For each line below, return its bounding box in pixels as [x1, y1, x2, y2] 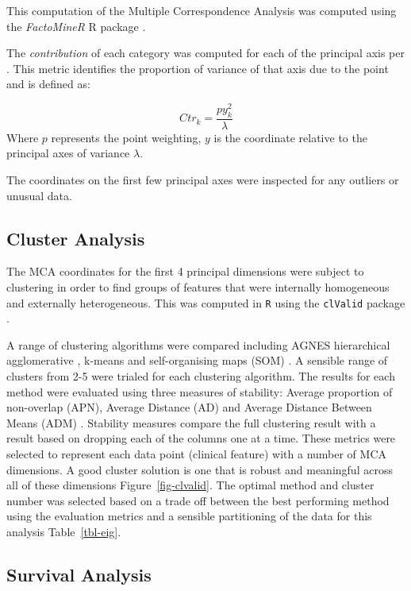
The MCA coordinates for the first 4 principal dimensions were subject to [6, 263, 364, 280]
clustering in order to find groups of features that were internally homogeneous [6, 279, 390, 295]
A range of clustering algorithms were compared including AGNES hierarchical [6, 336, 390, 353]
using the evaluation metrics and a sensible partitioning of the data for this [6, 508, 372, 524]
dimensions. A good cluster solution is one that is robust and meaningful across [6, 461, 393, 477]
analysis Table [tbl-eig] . [6, 523, 121, 540]
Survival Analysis [6, 562, 152, 586]
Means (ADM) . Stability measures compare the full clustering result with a [6, 414, 376, 431]
